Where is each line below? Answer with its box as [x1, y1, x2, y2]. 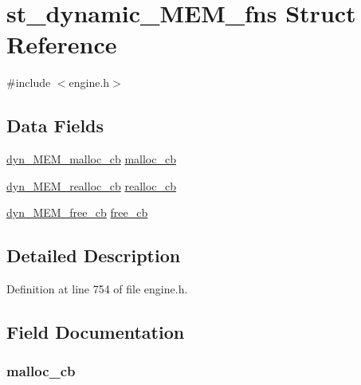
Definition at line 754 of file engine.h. [6, 281, 188, 297]
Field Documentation [6, 320, 185, 344]
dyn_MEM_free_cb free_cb [6, 204, 148, 221]
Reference [6, 28, 117, 61]
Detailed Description [6, 243, 181, 268]
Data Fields [6, 113, 104, 138]
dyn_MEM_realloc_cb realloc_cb [6, 177, 177, 194]
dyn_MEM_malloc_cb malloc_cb [6, 151, 176, 167]
